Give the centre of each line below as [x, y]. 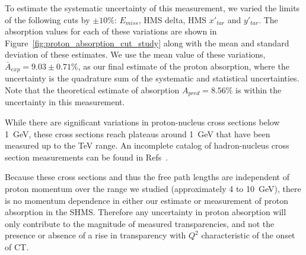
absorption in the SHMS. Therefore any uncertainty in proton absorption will [146, 212]
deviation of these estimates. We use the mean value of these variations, [135, 54]
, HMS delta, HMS [173, 19]
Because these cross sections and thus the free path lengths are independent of [147, 177]
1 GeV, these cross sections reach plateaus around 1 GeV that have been [138, 133]
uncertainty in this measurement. [65, 102]
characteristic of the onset [248, 235]
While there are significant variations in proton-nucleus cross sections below [142, 122]
